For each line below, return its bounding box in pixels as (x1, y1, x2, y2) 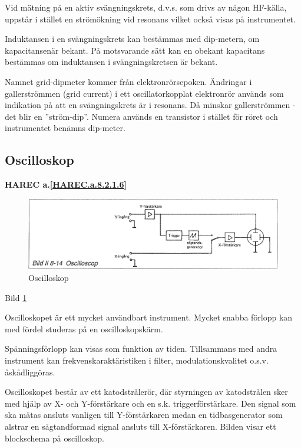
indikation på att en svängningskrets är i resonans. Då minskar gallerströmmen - (5, 99, 296, 111)
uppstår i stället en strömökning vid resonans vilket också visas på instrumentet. (5, 12, 296, 25)
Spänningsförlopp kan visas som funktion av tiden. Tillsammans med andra (5, 342, 277, 355)
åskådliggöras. (5, 365, 55, 378)
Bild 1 (5, 291, 27, 303)
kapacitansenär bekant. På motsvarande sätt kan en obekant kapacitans (5, 44, 265, 56)
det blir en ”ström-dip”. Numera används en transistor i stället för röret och (5, 110, 278, 122)
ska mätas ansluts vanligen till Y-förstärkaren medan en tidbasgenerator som (5, 408, 283, 421)
